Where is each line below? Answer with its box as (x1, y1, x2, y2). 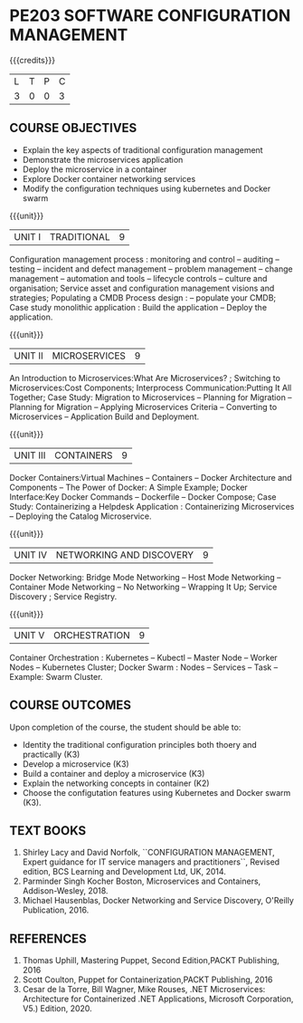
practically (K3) (22, 749, 80, 760)
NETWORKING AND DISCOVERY (55, 549, 194, 561)
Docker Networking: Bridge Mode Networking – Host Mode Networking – (9, 571, 281, 582)
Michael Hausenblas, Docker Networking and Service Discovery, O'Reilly (22, 895, 294, 906)
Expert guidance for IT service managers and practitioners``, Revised (22, 856, 280, 867)
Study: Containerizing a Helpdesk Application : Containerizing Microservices (9, 501, 295, 511)
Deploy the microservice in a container (22, 164, 167, 175)
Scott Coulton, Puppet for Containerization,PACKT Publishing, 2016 (22, 974, 273, 985)
